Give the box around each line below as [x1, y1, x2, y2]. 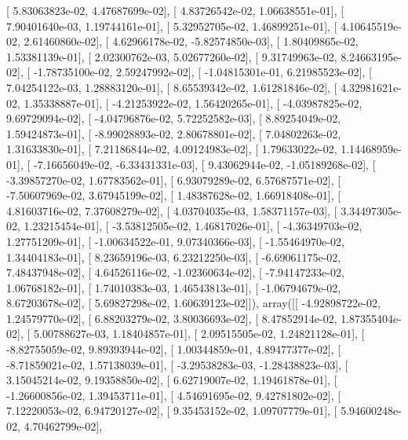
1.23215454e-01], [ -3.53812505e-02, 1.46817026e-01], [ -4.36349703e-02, [24, 218, 362, 234]
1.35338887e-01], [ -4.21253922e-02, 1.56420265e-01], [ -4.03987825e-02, [24, 94, 362, 111]
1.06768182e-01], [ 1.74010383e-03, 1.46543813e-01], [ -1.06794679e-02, [6, 279, 341, 295]
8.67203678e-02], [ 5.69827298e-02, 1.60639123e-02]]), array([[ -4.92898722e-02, [6, 295, 381, 311]
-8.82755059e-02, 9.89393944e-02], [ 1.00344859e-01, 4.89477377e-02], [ [6, 341, 341, 357]
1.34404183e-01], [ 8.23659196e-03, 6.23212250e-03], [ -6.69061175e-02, [6, 248, 341, 265]
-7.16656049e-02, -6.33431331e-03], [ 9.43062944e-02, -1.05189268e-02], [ [33, 156, 376, 172]
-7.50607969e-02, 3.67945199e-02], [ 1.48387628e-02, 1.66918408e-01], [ [6, 187, 341, 203]
